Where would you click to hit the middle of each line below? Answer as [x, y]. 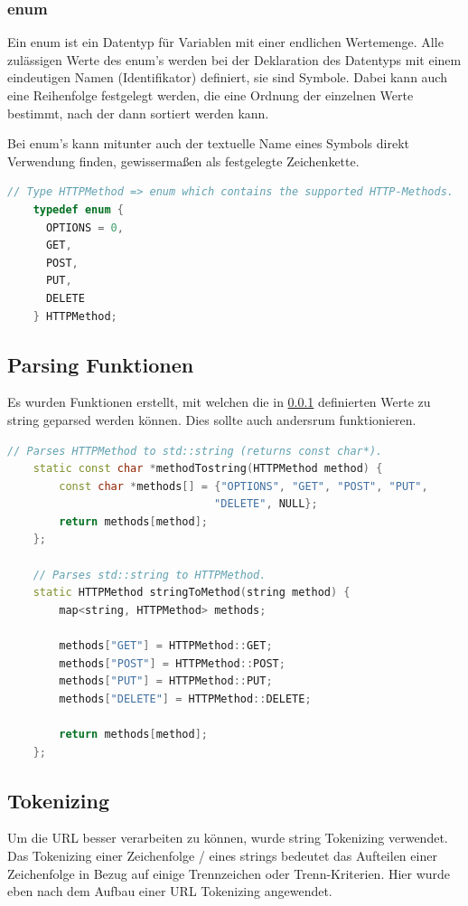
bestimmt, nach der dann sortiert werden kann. [138, 113]
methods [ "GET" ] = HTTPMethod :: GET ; [166, 646]
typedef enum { [78, 209]
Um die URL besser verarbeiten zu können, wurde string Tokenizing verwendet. [228, 838]
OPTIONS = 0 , [84, 227]
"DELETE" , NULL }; [266, 504]
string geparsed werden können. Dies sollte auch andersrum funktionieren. [212, 419]
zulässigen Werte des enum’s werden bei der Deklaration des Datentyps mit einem [234, 59]
